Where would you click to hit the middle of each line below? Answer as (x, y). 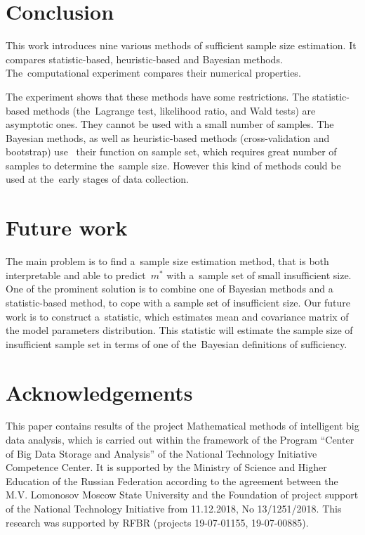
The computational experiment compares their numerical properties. (153, 73)
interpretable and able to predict (76, 275)
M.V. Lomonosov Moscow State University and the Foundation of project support (182, 495)
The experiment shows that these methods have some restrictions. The (158, 96)
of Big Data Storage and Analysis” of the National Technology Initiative (161, 453)
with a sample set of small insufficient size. (259, 275)
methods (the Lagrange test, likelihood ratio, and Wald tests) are (174, 110)
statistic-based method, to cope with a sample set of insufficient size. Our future (178, 302)
